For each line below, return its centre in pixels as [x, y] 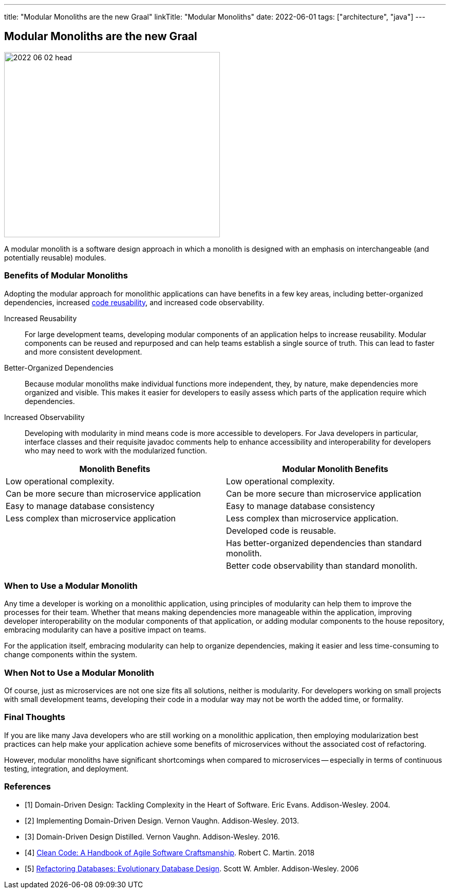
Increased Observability [44, 417]
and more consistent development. [83, 352]
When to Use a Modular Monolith [71, 585]
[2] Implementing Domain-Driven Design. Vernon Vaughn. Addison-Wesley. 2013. [162, 820]
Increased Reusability [41, 318]
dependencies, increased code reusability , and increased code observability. [134, 302]
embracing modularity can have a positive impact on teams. [105, 630]
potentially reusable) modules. [55, 257]
